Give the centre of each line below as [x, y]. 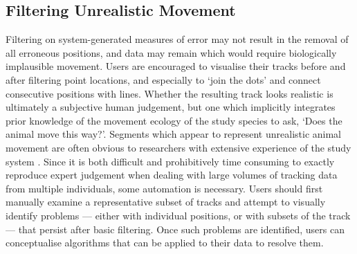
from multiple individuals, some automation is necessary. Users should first [164, 188]
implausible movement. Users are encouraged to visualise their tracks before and [176, 66]
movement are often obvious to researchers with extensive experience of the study [178, 147]
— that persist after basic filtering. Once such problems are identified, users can [175, 229]
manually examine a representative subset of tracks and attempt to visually [166, 202]
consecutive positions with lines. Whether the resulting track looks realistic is [170, 93]
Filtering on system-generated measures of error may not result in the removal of [177, 39]
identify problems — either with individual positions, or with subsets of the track [178, 215]
